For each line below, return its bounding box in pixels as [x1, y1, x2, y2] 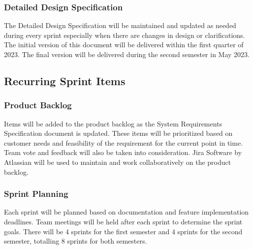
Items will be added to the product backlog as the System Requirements [4, 118, 222, 128]
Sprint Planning [4, 187, 68, 200]
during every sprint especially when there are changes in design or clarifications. [4, 30, 245, 40]
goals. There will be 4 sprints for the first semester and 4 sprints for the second [4, 226, 243, 236]
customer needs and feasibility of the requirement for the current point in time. [4, 137, 243, 148]
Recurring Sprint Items [4, 73, 126, 88]
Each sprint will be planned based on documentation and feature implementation [4, 207, 249, 217]
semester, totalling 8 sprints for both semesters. [4, 236, 147, 246]
